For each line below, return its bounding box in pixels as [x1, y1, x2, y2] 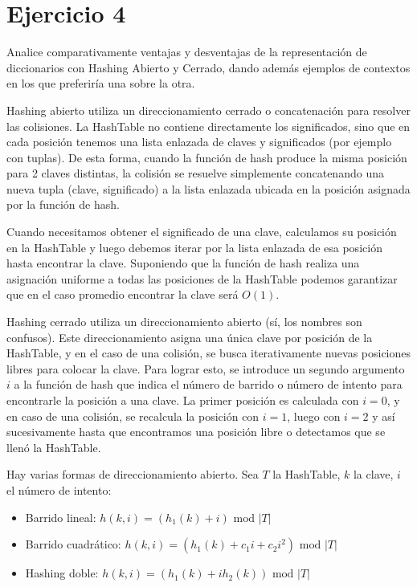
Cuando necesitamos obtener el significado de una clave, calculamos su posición [6, 223, 397, 240]
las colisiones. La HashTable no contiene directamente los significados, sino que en [6, 117, 411, 134]
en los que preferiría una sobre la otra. [6, 75, 195, 92]
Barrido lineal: [25, 508, 96, 525]
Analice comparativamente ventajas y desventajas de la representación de [6, 43, 367, 60]
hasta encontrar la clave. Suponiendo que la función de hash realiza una [6, 255, 360, 271]
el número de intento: [6, 481, 112, 498]
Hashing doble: [25, 565, 99, 581]
